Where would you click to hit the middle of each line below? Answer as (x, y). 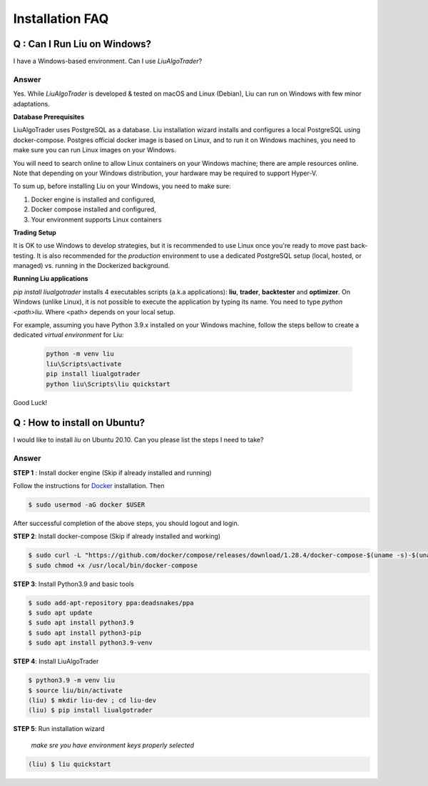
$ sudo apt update (60, 613)
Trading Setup (35, 232)
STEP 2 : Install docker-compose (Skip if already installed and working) (117, 537)
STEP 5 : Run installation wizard (59, 729)
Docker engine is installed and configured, (93, 199)
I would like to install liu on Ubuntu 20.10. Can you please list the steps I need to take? (138, 440)
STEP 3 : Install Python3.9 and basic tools (74, 584)
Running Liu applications (51, 279)
